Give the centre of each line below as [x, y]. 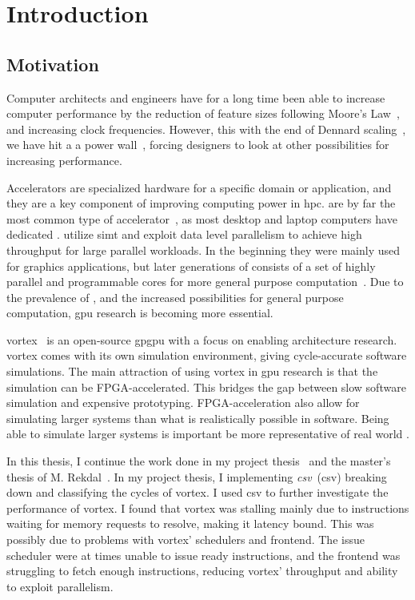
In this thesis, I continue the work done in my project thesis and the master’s [199, 461]
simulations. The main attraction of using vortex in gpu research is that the [192, 371]
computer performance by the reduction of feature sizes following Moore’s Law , [203, 113]
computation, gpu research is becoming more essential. [140, 313]
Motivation [53, 64]
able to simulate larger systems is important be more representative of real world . [208, 434]
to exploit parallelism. [60, 586]
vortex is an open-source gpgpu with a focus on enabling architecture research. [202, 339]
